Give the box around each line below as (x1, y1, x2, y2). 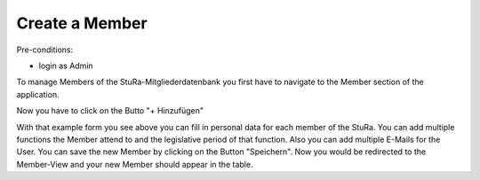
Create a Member (16, 13, 148, 33)
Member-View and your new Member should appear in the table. (16, 159, 253, 169)
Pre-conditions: (16, 44, 74, 55)
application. (16, 89, 60, 99)
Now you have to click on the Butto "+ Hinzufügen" (16, 106, 204, 116)
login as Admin (38, 60, 93, 71)
